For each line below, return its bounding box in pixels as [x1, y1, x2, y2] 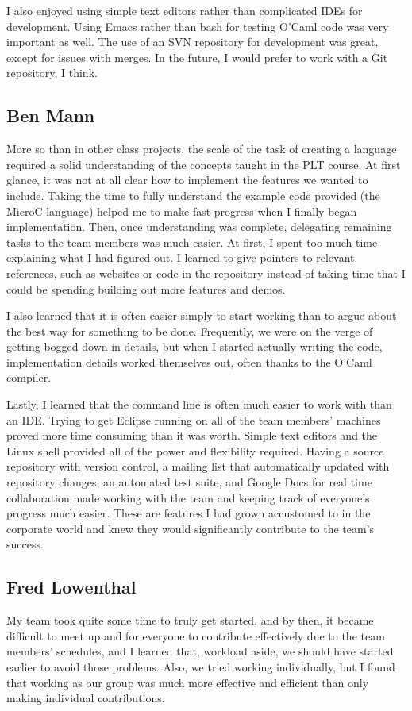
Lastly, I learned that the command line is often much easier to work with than [6, 396, 392, 413]
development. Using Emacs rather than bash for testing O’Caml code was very [6, 17, 389, 34]
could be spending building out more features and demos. [6, 280, 286, 297]
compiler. [6, 369, 52, 386]
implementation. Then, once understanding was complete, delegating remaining [6, 218, 392, 235]
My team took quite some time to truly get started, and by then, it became [6, 612, 374, 628]
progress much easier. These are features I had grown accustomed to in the [6, 505, 371, 521]
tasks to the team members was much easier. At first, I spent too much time [6, 233, 378, 250]
